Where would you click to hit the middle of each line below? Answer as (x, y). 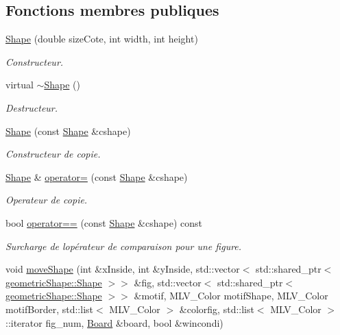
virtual (20, 85)
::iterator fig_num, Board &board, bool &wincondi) (114, 322)
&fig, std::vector (168, 282)
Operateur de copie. (47, 200)
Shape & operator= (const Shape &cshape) (97, 176)
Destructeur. (32, 107)
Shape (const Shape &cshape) (68, 131)
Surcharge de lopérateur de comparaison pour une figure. (124, 246)
